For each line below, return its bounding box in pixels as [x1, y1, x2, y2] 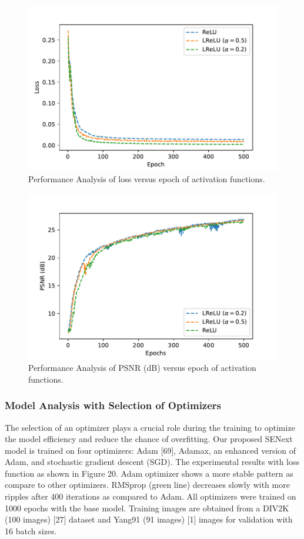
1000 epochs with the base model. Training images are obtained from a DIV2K [5, 501, 289, 514]
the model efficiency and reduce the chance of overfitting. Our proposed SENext [5, 433, 293, 445]
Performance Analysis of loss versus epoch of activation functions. [28, 173, 265, 185]
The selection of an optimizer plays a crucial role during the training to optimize [5, 421, 295, 433]
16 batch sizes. [5, 524, 57, 537]
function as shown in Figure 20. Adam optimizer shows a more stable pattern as [5, 467, 293, 479]
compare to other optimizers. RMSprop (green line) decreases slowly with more [5, 478, 290, 491]
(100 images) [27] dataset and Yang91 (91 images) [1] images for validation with [5, 513, 293, 525]
